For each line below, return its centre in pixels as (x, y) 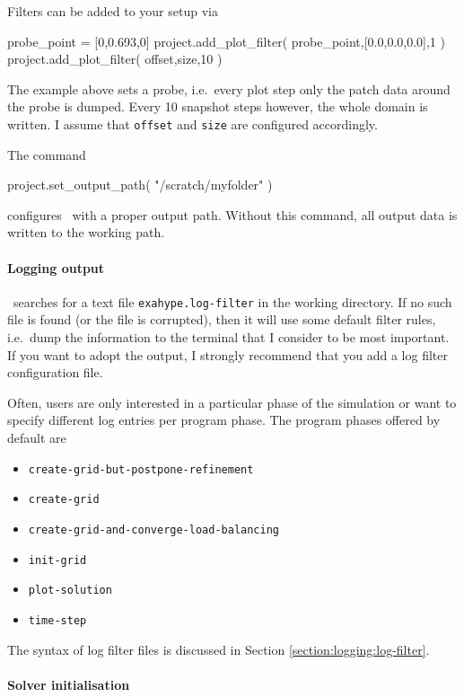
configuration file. (55, 372)
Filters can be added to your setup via (113, 11)
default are (37, 438)
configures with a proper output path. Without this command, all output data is (232, 214)
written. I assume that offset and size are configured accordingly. (193, 124)
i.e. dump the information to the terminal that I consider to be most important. (228, 337)
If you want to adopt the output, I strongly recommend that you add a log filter (228, 354)
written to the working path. (86, 232)
